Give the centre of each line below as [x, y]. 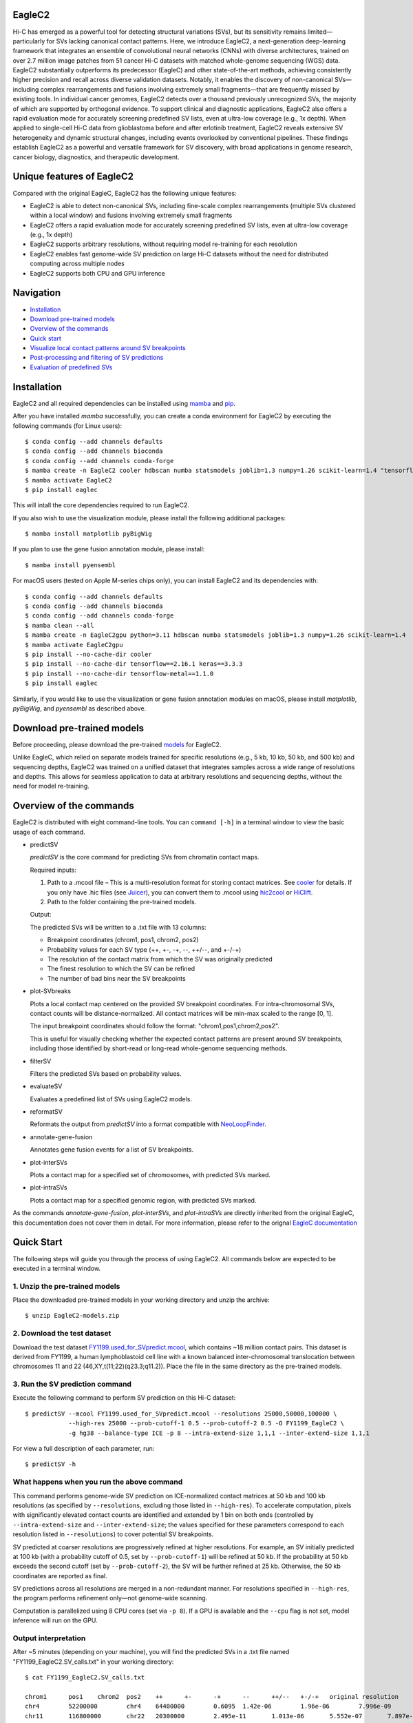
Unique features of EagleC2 [73, 177]
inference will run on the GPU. [55, 1620]
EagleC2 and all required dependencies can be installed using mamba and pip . [124, 403]
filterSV [41, 1061]
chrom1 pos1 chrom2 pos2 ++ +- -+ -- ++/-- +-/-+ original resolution [212, 1696]
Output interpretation [49, 1638]
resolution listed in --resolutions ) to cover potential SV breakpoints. [113, 1534]
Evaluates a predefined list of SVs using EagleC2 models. [111, 1099]
